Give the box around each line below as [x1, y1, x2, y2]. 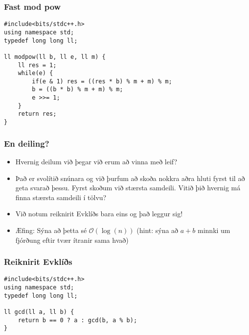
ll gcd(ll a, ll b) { [4, 308, 74, 315]
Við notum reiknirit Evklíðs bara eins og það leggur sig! [15, 208, 183, 219]
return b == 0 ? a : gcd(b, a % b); [18, 316, 137, 324]
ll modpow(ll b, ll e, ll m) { [4, 53, 106, 60]
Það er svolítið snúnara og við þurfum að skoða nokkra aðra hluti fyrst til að [15, 173, 245, 183]
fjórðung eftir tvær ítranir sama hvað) [15, 234, 129, 245]
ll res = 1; [18, 61, 57, 69]
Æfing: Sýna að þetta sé [15, 225, 87, 235]
